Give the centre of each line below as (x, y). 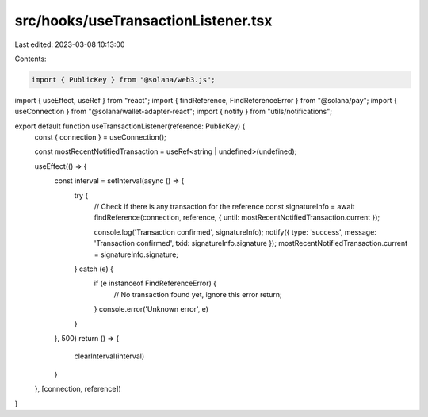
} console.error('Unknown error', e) (151, 309)
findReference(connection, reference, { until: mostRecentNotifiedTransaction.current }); (237, 217)
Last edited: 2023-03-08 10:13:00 (70, 44)
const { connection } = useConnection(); (100, 137)
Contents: (31, 59)
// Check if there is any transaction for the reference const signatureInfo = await (224, 207)
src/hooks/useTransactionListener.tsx (143, 21)
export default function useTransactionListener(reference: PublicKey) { (130, 126)
